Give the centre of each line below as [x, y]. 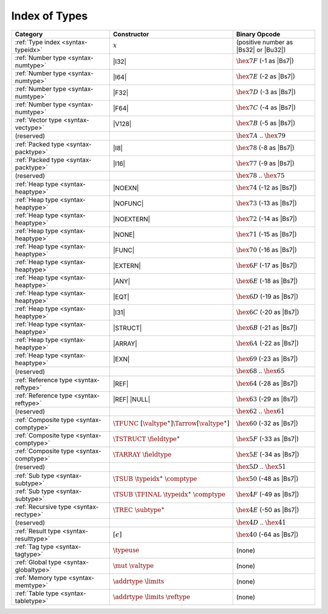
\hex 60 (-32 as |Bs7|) [267, 423]
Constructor [131, 34]
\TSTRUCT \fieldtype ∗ [147, 438]
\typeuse [126, 550]
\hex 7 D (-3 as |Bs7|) [266, 92]
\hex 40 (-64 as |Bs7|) [267, 534]
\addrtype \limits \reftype [152, 597]
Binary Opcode [258, 34]
